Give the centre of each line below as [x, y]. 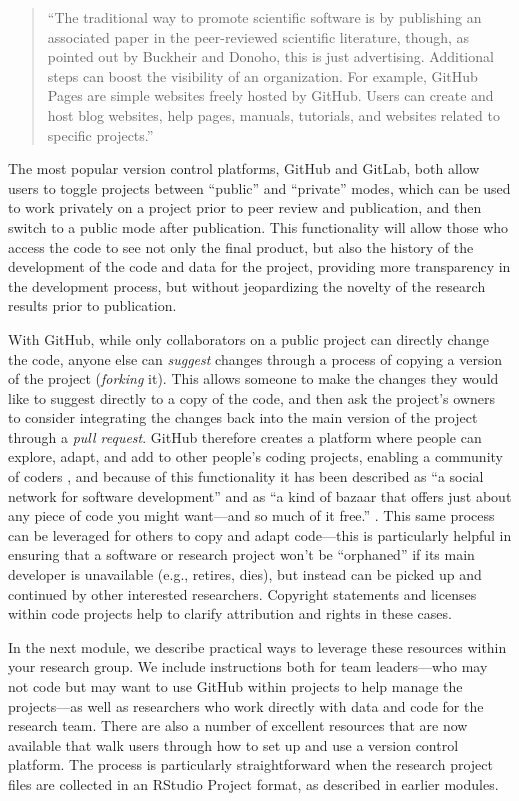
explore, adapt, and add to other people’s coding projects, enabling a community [255, 456]
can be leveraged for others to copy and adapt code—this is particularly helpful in [260, 534]
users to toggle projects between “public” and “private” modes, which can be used [259, 187]
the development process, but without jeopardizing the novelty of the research [247, 285]
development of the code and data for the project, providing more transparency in [259, 266]
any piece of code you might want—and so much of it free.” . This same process [251, 515]
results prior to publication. [92, 305]
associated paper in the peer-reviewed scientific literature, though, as [258, 36]
